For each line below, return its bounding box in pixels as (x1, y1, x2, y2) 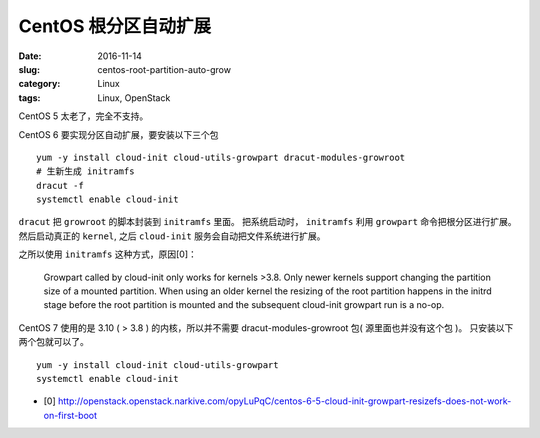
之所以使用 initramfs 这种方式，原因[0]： (18, 248, 197, 260)
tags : (18, 91, 41, 104)
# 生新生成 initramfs (36, 166, 135, 177)
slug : (18, 63, 40, 75)
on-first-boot (43, 409, 98, 421)
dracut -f (36, 180, 84, 191)
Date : (18, 50, 42, 62)
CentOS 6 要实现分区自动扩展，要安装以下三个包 (18, 128, 219, 140)
